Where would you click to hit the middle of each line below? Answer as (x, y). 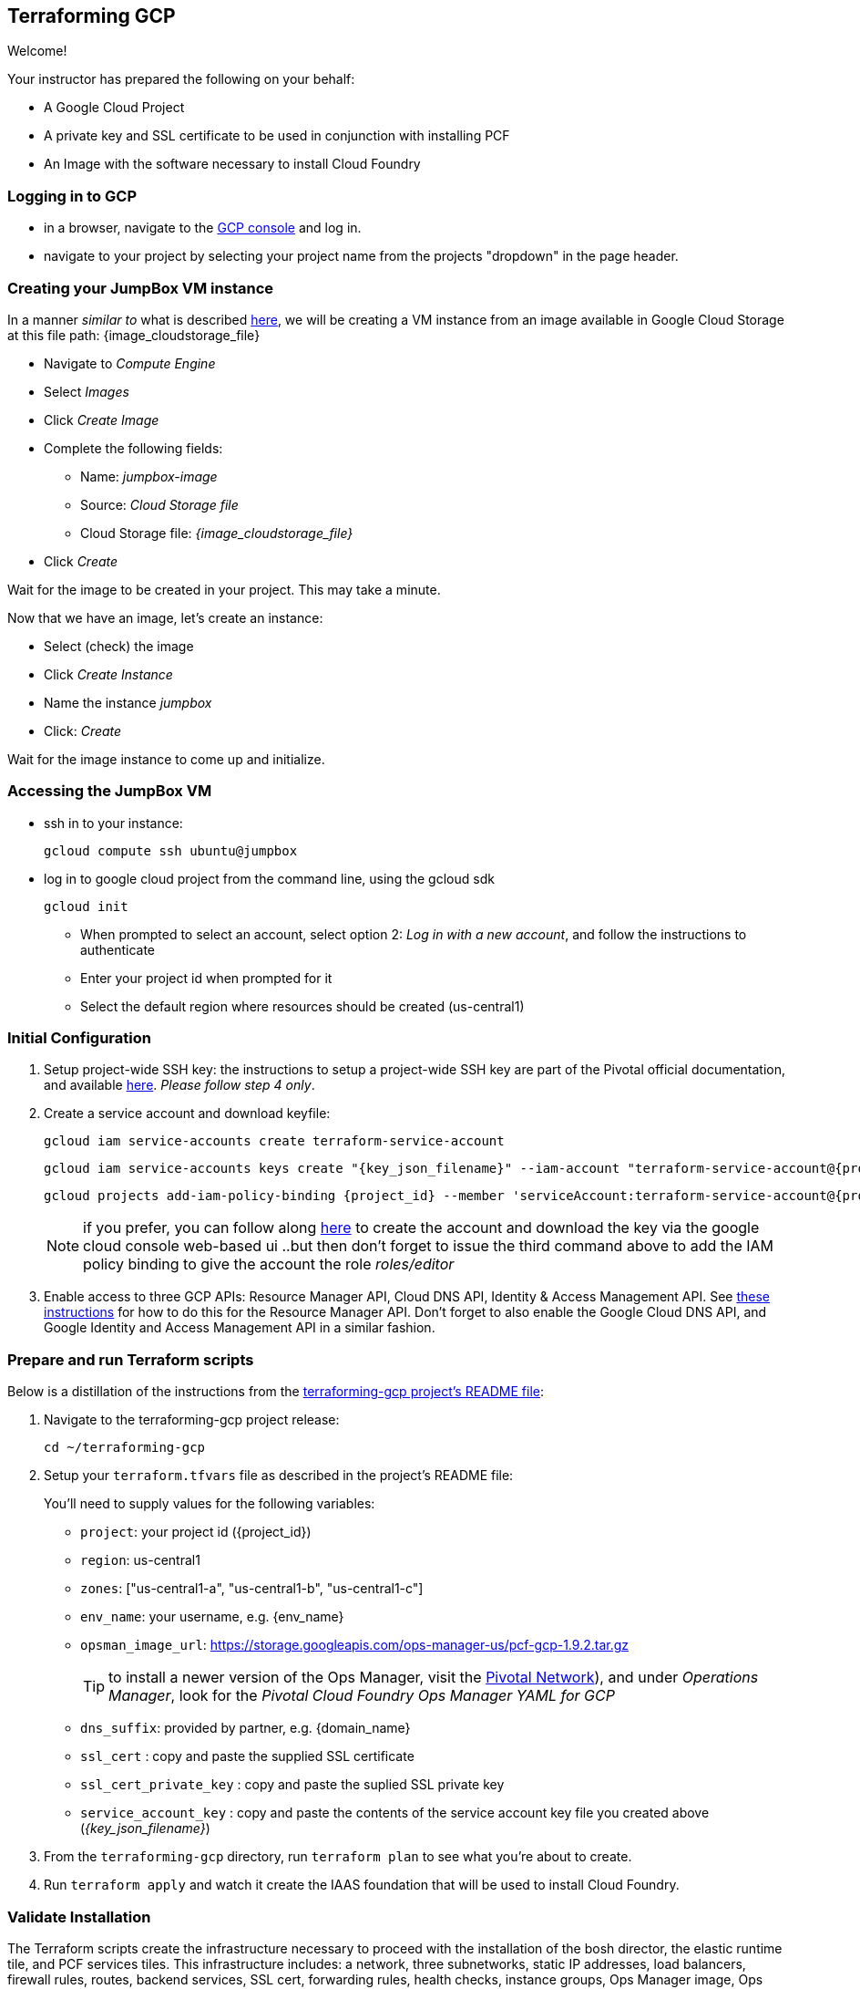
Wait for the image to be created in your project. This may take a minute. (224, 589)
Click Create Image (102, 420)
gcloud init (86, 906)
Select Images (87, 391)
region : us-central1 (140, 1560)
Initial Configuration (79, 1038)
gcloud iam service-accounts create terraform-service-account (274, 1141)
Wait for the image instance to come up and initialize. (166, 759)
